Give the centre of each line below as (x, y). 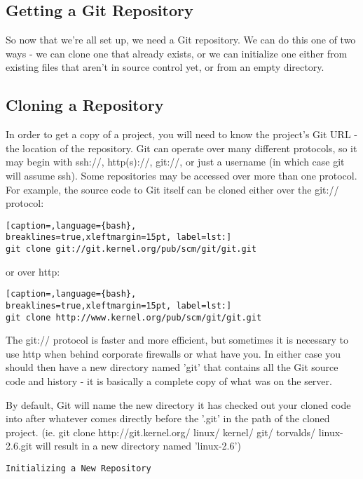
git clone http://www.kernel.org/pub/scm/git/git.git (134, 317)
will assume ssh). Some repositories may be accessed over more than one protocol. (181, 175)
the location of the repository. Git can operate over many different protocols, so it (181, 148)
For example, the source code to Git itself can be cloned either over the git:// (172, 189)
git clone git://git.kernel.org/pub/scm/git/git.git (131, 249)
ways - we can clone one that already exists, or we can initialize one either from (177, 53)
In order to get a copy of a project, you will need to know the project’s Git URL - (181, 134)
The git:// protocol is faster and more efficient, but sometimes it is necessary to (177, 340)
